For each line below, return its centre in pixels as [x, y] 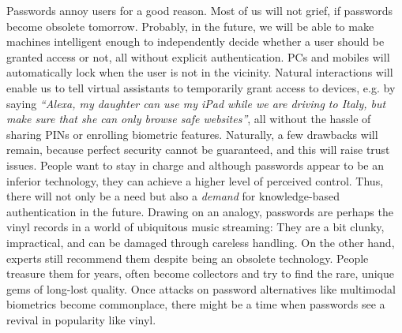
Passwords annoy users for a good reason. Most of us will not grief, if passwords [199, 10]
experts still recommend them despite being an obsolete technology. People [188, 258]
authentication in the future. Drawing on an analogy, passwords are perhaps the [200, 211]
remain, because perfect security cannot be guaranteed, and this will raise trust [198, 150]
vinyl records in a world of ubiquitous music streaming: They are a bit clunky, [195, 227]
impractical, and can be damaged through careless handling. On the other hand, [201, 242]
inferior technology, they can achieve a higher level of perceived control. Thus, [195, 180]
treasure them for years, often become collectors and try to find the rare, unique [200, 273]
